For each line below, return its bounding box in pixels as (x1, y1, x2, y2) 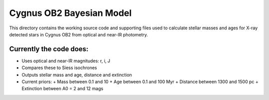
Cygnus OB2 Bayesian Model (9, 7, 132, 18)
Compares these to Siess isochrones (21, 65, 97, 71)
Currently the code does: (9, 45, 89, 53)
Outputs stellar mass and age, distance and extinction (21, 72, 132, 78)
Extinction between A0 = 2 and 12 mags (21, 86, 104, 92)
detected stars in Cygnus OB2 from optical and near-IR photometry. (9, 31, 148, 37)
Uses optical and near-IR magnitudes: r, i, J (21, 58, 111, 64)
